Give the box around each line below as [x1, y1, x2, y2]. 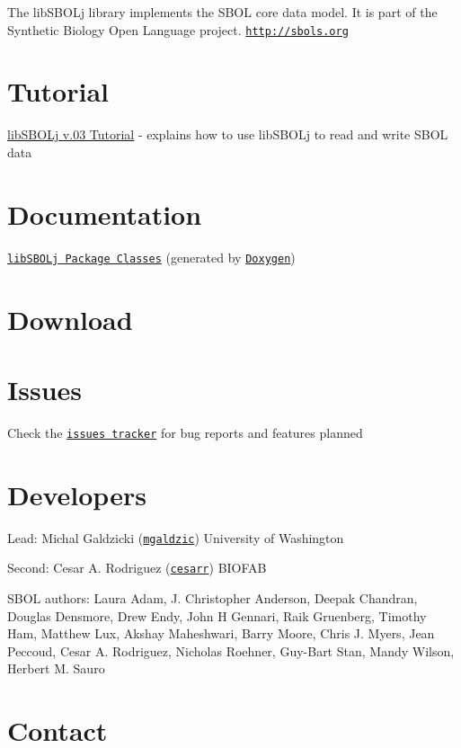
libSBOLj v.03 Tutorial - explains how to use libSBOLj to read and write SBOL [7, 125, 448, 144]
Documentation [7, 195, 202, 232]
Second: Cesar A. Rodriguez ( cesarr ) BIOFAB [7, 558, 267, 577]
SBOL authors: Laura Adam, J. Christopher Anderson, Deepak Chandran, [7, 588, 418, 607]
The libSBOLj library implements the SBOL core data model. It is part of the [7, 3, 438, 21]
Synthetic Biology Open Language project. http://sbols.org [7, 20, 349, 39]
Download [7, 300, 133, 337]
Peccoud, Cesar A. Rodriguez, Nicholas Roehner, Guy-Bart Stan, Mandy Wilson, [7, 641, 455, 660]
